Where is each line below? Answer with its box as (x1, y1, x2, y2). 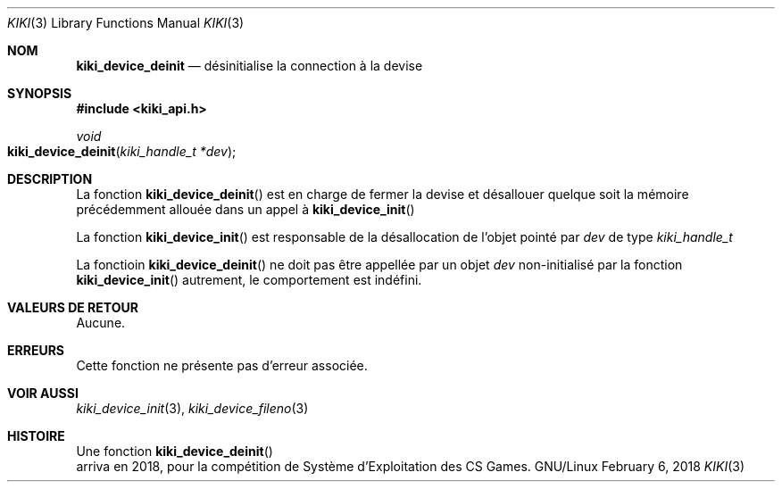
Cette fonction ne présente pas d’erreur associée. (76, 358, 368, 373)
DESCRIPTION (7, 171, 93, 186)
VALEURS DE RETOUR (7, 300, 138, 315)
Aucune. (76, 315, 126, 330)
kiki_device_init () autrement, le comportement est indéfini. (76, 272, 422, 287)
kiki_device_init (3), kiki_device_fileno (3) (76, 401, 309, 416)
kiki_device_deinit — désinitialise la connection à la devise (76, 58, 423, 73)
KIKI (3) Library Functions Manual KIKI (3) (7, 15, 245, 30)
